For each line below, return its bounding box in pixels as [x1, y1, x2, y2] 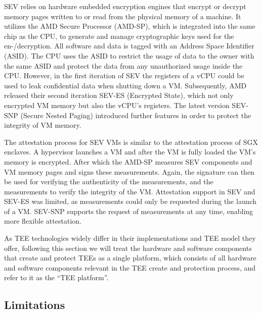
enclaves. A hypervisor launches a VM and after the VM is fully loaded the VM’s [4, 146, 256, 157]
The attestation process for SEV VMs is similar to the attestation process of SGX [4, 136, 258, 147]
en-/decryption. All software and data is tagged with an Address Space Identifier [4, 40, 254, 51]
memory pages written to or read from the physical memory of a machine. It [4, 11, 241, 21]
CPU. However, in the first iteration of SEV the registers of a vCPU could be [4, 70, 244, 81]
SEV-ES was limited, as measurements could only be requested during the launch [4, 196, 257, 206]
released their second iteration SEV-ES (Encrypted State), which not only [4, 90, 234, 100]
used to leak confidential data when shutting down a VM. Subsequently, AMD [4, 80, 247, 90]
